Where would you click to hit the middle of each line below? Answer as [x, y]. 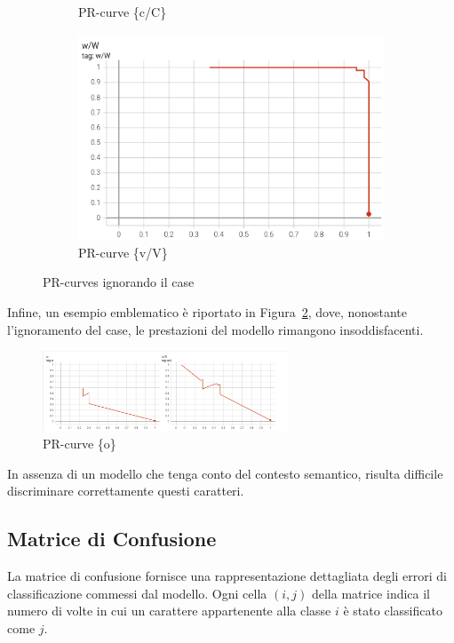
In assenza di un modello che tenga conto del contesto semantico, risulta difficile [225, 473]
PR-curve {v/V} [123, 252]
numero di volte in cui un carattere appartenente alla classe [169, 611]
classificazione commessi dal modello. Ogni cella [137, 593]
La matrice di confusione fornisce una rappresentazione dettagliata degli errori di [227, 576]
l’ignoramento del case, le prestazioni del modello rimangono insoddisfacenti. [215, 329]
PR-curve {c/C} [123, 12]
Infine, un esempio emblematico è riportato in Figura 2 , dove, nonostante [207, 312]
